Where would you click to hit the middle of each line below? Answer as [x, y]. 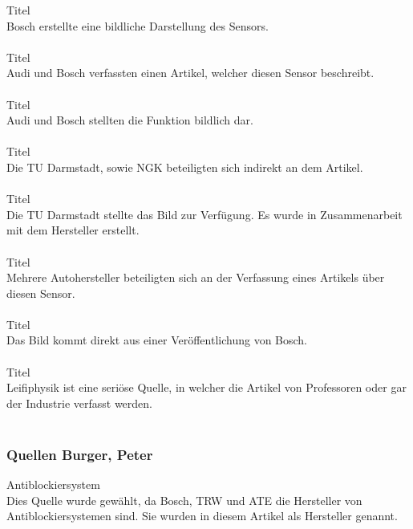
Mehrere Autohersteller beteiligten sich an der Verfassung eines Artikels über [196, 277]
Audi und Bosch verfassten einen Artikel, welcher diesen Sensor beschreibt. [190, 73]
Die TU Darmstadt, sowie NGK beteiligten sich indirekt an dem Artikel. [185, 167]
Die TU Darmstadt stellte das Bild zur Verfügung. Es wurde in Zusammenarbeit [204, 214]
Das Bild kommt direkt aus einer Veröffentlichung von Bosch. [157, 340]
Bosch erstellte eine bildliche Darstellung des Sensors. [138, 25]
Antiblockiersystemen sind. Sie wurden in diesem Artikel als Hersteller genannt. [202, 516]
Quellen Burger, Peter [80, 454]
